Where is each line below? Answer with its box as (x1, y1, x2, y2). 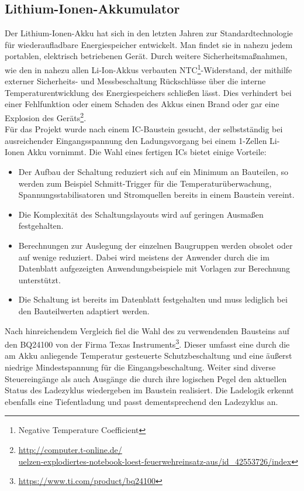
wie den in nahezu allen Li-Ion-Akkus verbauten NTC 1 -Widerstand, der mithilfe (5, 61, 292, 75)
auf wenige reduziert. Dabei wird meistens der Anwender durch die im (18, 250, 270, 263)
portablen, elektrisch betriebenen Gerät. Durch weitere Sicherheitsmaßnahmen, (5, 50, 288, 62)
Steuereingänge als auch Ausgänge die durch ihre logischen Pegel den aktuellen (5, 372, 287, 384)
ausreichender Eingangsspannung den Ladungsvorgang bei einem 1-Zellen (5, 134, 267, 146)
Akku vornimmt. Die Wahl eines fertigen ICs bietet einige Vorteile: (27, 146, 267, 158)
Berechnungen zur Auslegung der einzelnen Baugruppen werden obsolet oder (18, 239, 293, 252)
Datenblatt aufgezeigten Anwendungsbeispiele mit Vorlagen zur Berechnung (18, 262, 291, 274)
